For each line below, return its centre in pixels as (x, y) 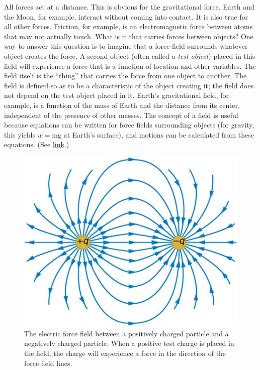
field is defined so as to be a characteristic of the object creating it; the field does (129, 85)
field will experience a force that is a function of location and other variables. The (130, 66)
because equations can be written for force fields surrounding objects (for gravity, (129, 125)
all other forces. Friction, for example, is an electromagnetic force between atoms (128, 26)
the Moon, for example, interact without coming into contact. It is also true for (126, 16)
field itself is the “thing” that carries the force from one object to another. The (125, 76)
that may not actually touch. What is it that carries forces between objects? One (129, 36)
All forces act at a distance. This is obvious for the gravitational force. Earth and (129, 7)
